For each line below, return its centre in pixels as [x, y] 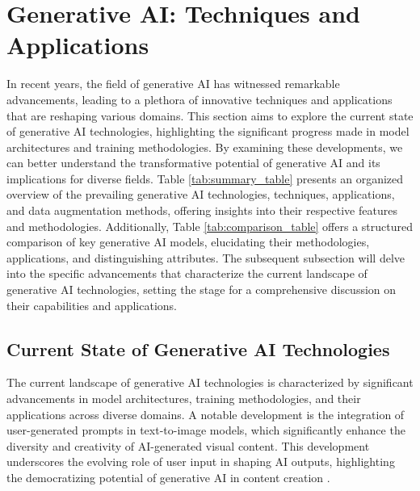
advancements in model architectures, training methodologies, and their [184, 399]
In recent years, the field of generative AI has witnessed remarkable [173, 84]
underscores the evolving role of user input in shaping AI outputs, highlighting [201, 462]
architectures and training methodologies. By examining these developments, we [205, 147]
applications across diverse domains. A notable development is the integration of [206, 414]
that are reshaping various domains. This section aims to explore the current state [210, 115]
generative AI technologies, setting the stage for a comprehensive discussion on [202, 290]
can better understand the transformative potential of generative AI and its [193, 163]
